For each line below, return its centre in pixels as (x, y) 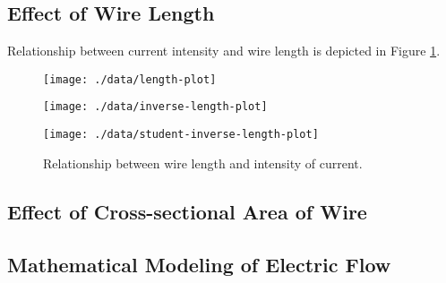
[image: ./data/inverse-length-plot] (155, 107)
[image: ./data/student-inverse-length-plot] (181, 135)
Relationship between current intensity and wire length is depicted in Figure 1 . (224, 51)
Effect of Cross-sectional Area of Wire (187, 211)
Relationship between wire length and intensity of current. (203, 163)
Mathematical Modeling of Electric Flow (199, 264)
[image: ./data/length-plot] (130, 79)
